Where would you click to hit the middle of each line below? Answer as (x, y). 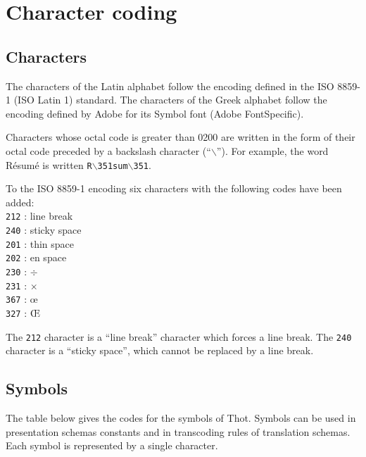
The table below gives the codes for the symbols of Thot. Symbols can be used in (181, 418)
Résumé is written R (49, 164)
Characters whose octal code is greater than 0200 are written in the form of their (181, 137)
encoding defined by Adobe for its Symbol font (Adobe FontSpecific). (155, 113)
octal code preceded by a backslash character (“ (108, 150)
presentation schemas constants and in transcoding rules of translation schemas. (178, 431)
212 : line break (39, 216)
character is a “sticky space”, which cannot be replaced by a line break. (160, 350)
